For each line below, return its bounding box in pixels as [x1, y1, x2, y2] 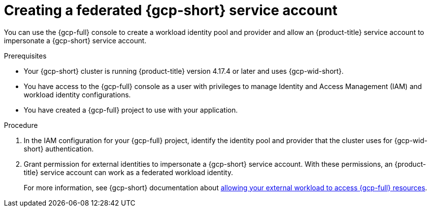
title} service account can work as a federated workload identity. [24, 168, 233, 177]
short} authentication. [24, 144, 94, 153]
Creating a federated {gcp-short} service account [4, 2, 337, 19]
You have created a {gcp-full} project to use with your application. [24, 105, 238, 114]
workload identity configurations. [24, 90, 131, 99]
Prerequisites [4, 51, 47, 60]
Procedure [4, 121, 38, 129]
